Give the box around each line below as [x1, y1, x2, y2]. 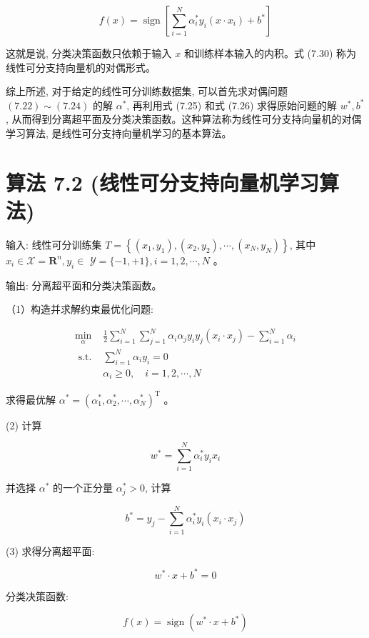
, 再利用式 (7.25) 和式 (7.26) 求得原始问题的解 [126, 97, 338, 112]
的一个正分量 [52, 480, 113, 495]
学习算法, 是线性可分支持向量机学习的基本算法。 [6, 125, 232, 140]
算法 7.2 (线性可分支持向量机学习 [6, 167, 320, 196]
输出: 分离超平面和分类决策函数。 [6, 277, 162, 292]
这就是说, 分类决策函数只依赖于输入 [6, 46, 172, 60]
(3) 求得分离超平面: [6, 543, 95, 558]
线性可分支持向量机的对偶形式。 [6, 59, 156, 74]
